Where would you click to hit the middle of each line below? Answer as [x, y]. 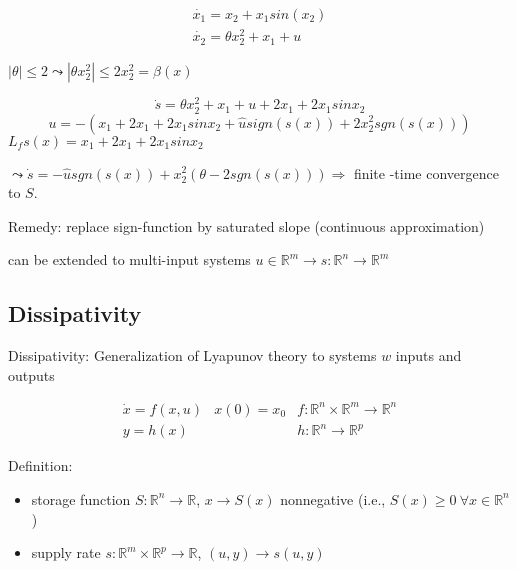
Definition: [40, 465]
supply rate [66, 552]
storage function [81, 498]
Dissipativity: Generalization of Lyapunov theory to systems [192, 355]
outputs [31, 374]
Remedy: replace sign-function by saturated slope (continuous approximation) [246, 225]
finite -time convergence [426, 172]
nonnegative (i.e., [333, 498]
